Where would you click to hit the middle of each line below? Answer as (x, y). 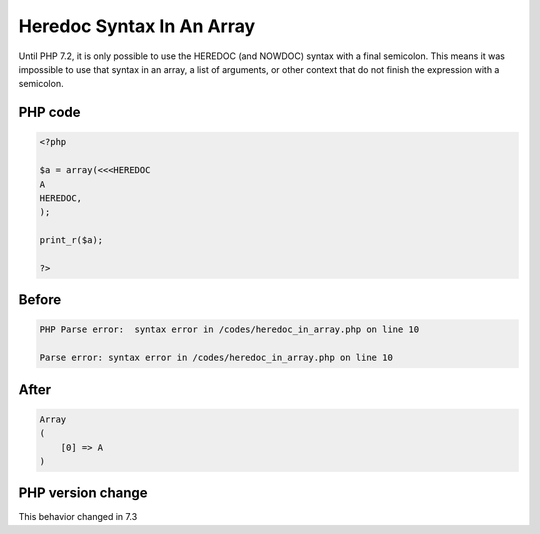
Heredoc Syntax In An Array (137, 26)
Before (40, 300)
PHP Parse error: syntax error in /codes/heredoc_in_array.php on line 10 (229, 329)
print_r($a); (71, 240)
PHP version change (83, 493)
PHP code (49, 112)
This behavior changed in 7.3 (78, 517)
